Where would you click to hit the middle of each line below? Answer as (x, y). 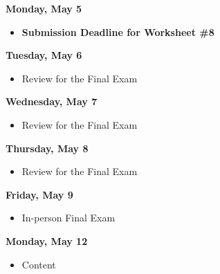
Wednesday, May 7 (52, 101)
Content (39, 264)
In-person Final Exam (68, 218)
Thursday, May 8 (47, 148)
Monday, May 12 (47, 240)
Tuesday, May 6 (44, 55)
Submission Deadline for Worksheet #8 (118, 31)
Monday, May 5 (44, 8)
